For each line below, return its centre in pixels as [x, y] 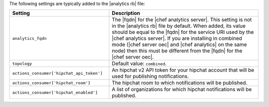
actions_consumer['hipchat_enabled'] [55, 92]
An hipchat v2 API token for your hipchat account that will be [183, 70]
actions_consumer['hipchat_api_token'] [58, 73]
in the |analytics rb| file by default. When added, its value [179, 26]
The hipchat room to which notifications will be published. [180, 83]
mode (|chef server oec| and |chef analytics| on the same [179, 45]
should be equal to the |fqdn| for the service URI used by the [183, 32]
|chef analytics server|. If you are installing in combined [177, 38]
